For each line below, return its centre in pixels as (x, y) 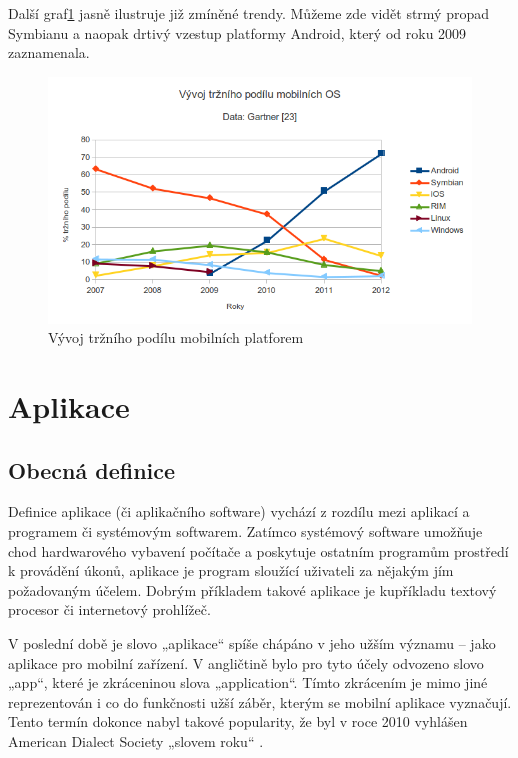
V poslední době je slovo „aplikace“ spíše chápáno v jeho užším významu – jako (252, 642)
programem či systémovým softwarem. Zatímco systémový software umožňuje (245, 530)
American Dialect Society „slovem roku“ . (136, 740)
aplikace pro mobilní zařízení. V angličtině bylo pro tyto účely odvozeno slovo (246, 662)
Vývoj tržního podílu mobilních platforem (176, 337)
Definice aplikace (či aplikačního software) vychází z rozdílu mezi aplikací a (239, 511)
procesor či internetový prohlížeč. (109, 609)
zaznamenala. (49, 52)
